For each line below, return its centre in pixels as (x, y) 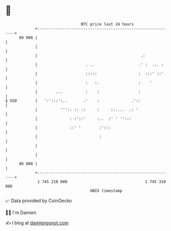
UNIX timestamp (106, 191)
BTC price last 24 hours (108, 24)
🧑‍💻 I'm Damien (21, 212)
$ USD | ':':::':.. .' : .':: (73, 101)
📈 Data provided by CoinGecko (39, 201)
